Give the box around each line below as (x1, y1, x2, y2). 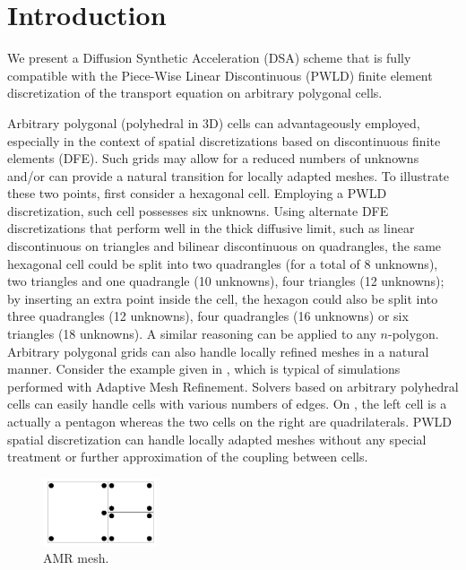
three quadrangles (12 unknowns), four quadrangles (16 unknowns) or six (7, 307, 409, 325)
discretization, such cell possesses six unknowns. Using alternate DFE (7, 201, 389, 220)
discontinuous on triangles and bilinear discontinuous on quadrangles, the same (7, 237, 442, 255)
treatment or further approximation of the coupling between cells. (7, 447, 368, 466)
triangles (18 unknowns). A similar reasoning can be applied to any (7, 324, 376, 343)
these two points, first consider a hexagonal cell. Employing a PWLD (7, 184, 387, 203)
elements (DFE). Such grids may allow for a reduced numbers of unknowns (7, 149, 419, 168)
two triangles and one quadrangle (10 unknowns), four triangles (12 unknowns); (7, 272, 444, 290)
